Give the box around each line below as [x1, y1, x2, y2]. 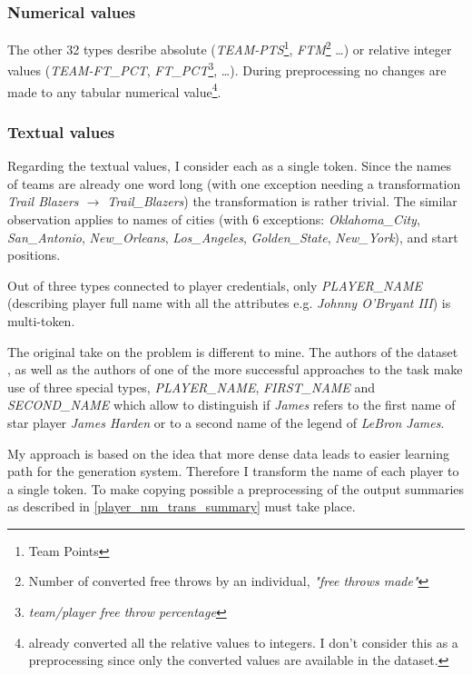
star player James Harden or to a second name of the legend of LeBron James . [7, 412, 445, 432]
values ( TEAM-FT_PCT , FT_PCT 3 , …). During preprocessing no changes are [7, 58, 447, 80]
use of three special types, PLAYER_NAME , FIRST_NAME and [7, 377, 376, 396]
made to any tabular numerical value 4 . [7, 79, 221, 101]
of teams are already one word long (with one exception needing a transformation [7, 174, 461, 193]
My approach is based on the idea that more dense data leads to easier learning [7, 443, 450, 462]
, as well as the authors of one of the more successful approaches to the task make [7, 360, 463, 379]
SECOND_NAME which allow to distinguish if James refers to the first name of [7, 395, 456, 414]
